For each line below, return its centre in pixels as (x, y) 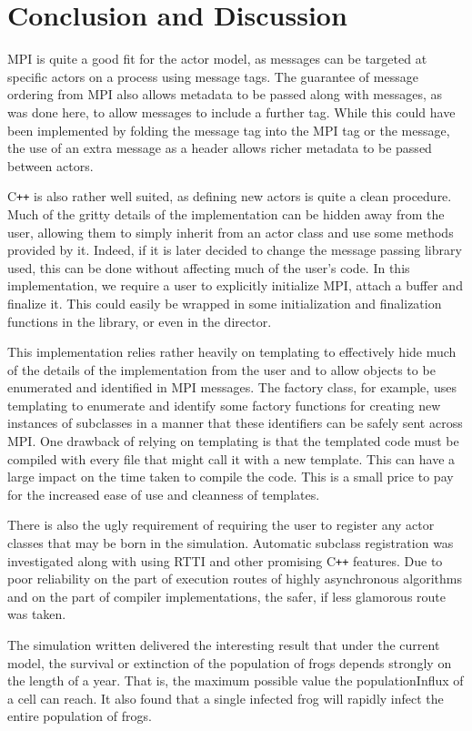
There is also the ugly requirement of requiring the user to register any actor (221, 525)
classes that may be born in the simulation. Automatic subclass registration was (231, 543)
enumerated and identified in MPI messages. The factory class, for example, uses (232, 387)
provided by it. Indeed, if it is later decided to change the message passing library (235, 250)
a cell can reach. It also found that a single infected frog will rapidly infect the (226, 698)
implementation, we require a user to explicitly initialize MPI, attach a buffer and (235, 285)
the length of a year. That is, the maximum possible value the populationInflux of (236, 680)
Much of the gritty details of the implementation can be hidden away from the (226, 213)
